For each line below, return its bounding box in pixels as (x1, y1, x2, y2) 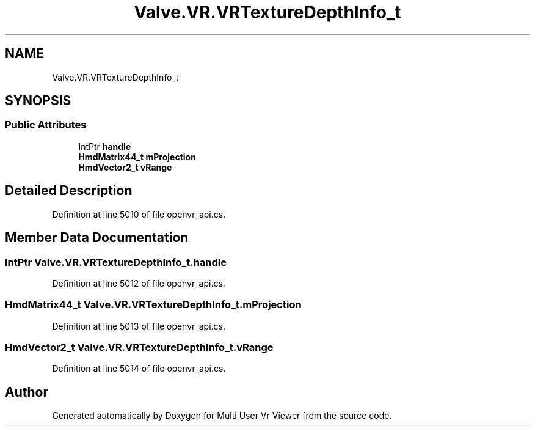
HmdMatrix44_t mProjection (78, 151, 196, 162)
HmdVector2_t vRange (78, 161, 172, 172)
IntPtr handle (78, 141, 131, 152)
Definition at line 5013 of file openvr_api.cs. (52, 320, 225, 331)
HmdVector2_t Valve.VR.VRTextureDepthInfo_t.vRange (5, 341, 274, 353)
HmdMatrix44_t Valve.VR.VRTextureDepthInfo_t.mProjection (5, 298, 302, 311)
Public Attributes (5, 119, 87, 131)
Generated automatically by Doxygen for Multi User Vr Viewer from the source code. (52, 410, 392, 421)
